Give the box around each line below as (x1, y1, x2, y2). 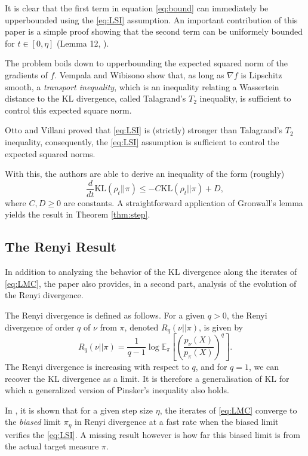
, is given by (199, 320, 243, 333)
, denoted (124, 320, 159, 333)
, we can (248, 360, 279, 372)
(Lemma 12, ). (57, 36, 109, 49)
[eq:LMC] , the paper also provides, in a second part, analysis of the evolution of (5, 277, 297, 289)
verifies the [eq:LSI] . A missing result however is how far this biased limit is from (5, 428, 300, 440)
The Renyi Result (5, 237, 116, 256)
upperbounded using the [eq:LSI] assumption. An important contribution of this (5, 13, 298, 26)
